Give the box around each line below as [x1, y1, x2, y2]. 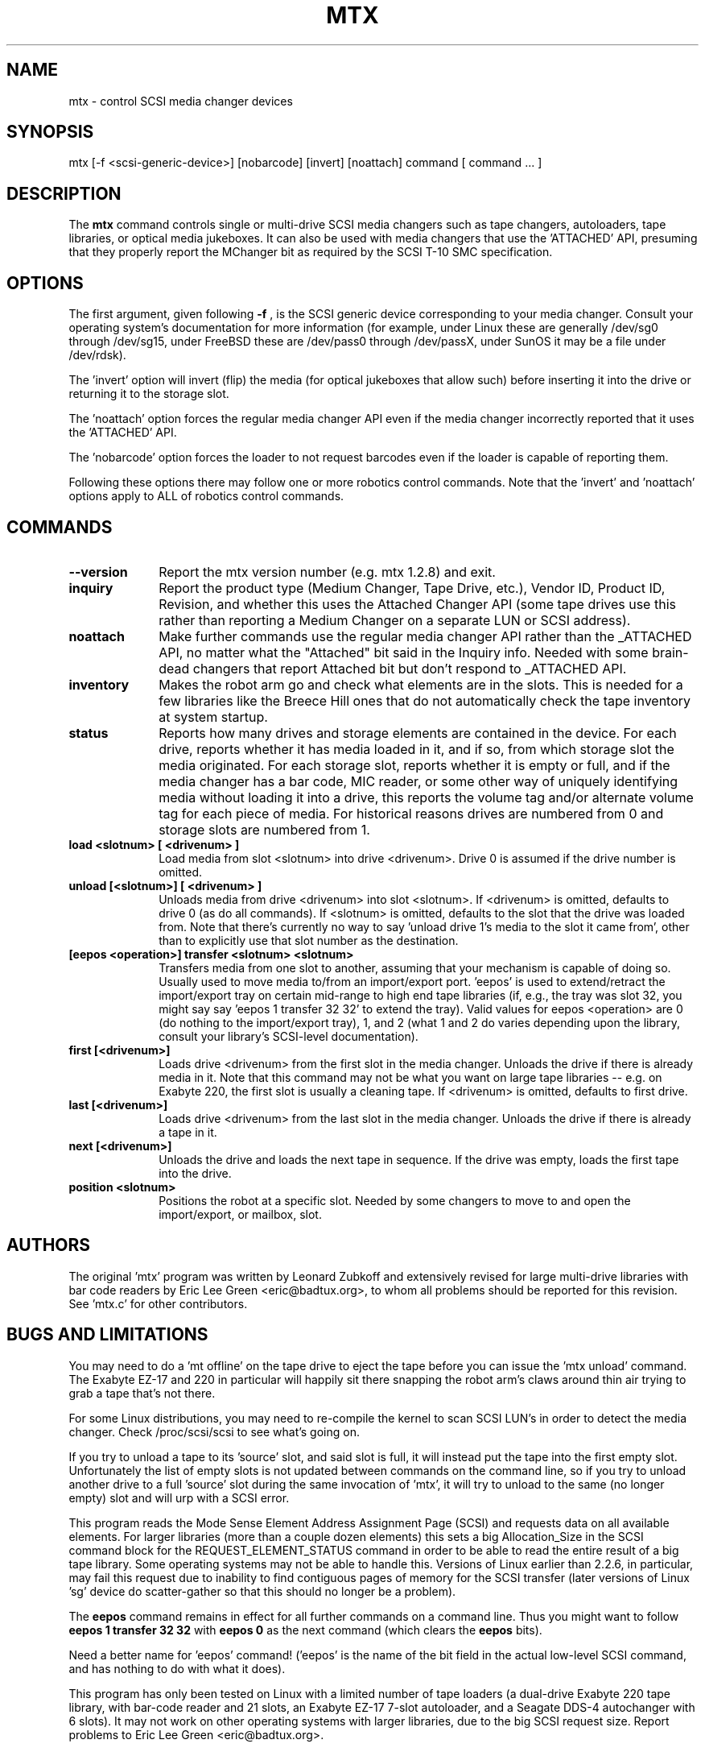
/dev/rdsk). [68, 348, 126, 362]
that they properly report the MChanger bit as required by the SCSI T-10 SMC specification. [68, 245, 553, 259]
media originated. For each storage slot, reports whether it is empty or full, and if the [159, 756, 670, 773]
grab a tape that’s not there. [68, 1386, 216, 1400]
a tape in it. [159, 1125, 217, 1139]
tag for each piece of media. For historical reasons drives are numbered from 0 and [159, 805, 664, 822]
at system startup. [159, 708, 268, 725]
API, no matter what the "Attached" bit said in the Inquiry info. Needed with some [159, 644, 649, 661]
